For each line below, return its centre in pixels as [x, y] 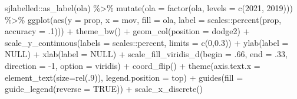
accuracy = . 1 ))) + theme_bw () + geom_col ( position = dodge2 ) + [127, 31]
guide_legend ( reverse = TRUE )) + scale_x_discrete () [104, 89]
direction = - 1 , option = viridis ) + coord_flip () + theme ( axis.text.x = [133, 65]
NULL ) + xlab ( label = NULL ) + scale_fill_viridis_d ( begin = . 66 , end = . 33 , [146, 54]
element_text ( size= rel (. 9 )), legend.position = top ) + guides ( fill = [124, 77]
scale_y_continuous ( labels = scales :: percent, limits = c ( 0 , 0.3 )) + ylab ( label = [147, 42]
